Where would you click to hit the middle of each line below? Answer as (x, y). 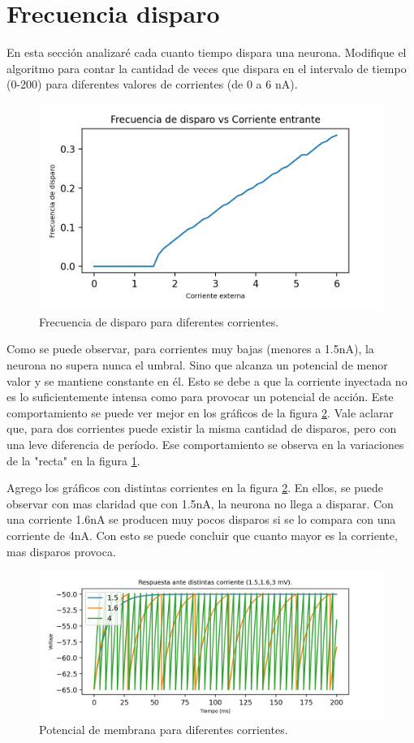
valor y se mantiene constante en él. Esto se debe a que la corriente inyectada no (207, 380)
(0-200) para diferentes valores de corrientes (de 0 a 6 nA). (152, 84)
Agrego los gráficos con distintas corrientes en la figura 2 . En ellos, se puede (195, 488)
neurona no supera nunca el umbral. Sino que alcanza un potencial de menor (197, 365)
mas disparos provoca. (61, 551)
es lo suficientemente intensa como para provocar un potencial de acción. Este (200, 397)
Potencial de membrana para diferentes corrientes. (164, 730)
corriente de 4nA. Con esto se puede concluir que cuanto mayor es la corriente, (202, 536)
